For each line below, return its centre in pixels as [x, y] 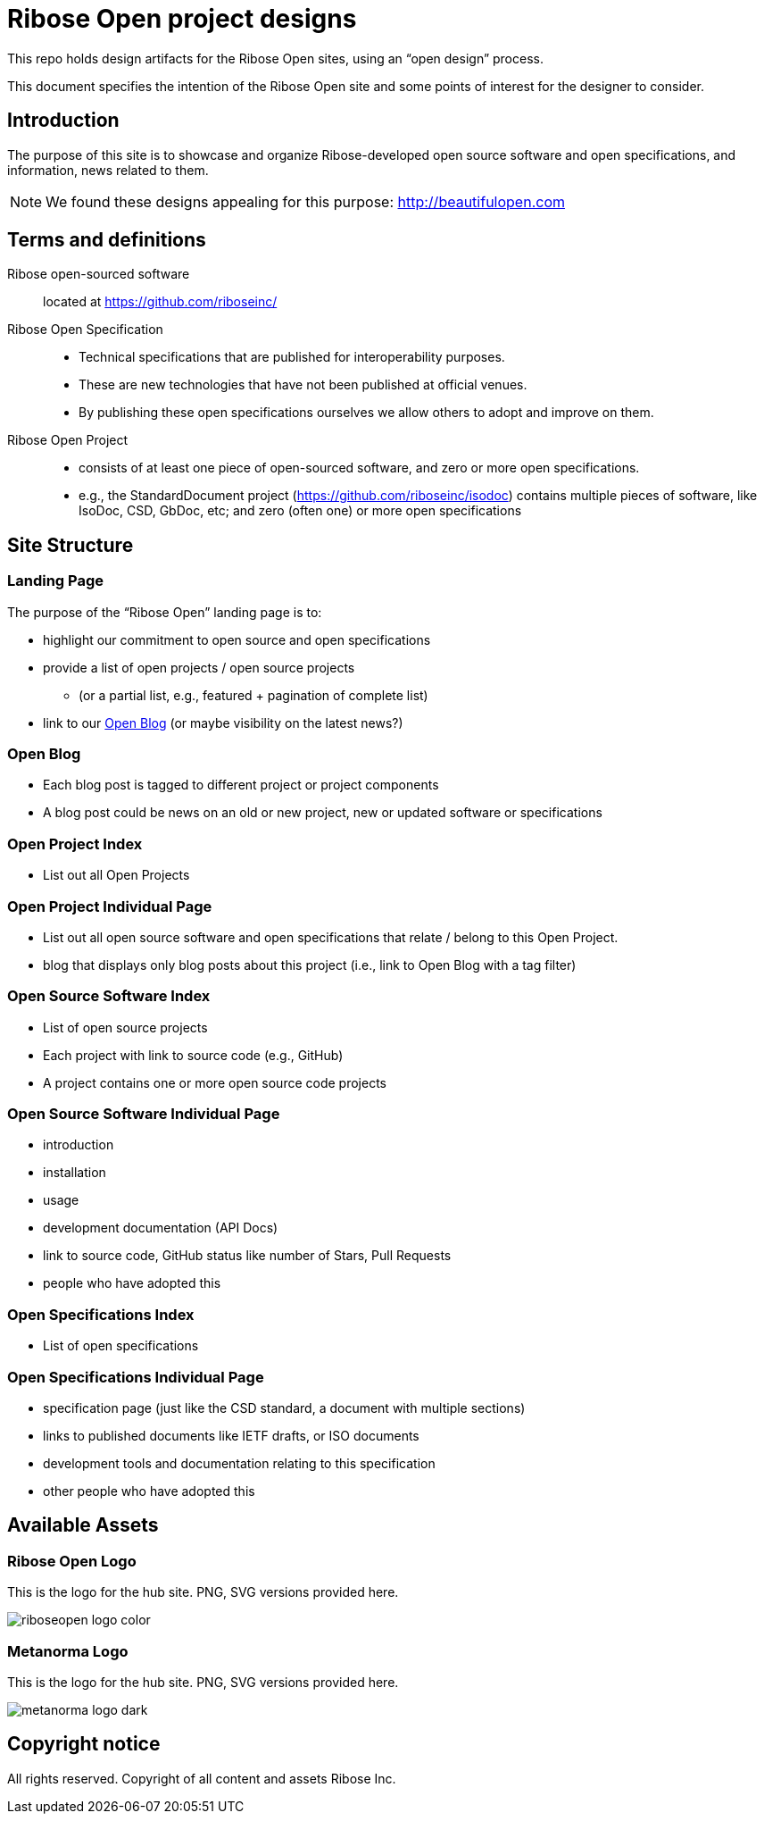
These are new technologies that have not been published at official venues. [303, 385]
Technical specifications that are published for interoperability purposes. [292, 357]
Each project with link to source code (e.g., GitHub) [193, 1055]
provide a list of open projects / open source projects [199, 667]
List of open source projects [125, 1027]
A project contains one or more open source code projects [215, 1082]
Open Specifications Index [101, 1314]
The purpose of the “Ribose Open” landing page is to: [165, 612]
